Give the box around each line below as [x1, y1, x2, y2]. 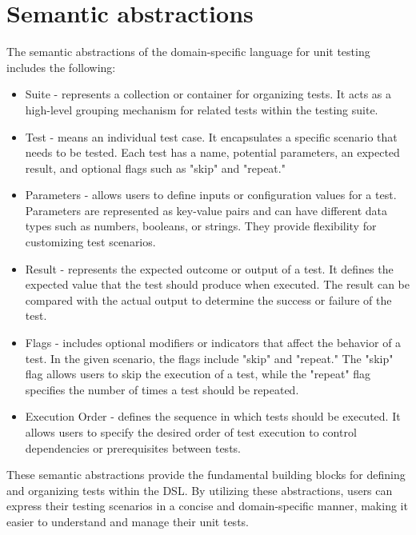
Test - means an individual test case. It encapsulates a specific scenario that [25, 128, 398, 145]
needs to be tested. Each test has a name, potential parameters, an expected [25, 144, 400, 161]
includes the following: [6, 58, 116, 75]
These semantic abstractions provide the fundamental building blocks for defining [6, 466, 406, 483]
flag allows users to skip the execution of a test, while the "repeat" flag [25, 365, 371, 382]
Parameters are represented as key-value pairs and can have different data [25, 202, 388, 218]
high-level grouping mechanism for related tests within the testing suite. [25, 101, 378, 118]
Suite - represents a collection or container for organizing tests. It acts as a [25, 86, 391, 102]
